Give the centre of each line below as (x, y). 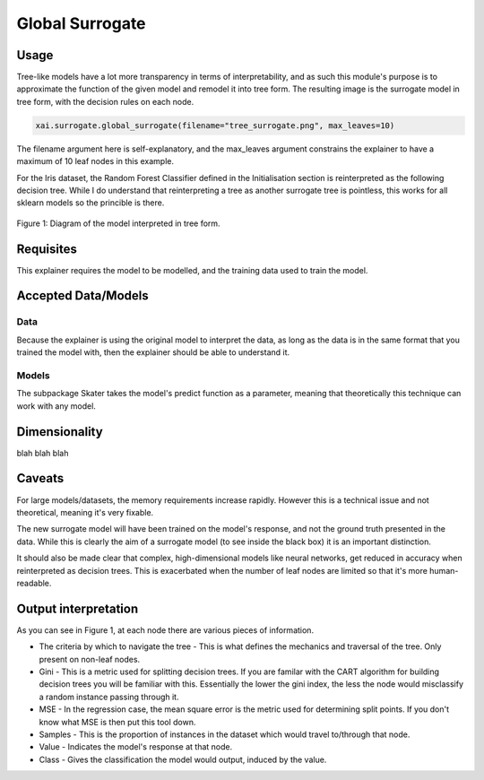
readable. (34, 583)
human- (444, 570)
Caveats (40, 478)
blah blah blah (43, 453)
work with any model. (56, 406)
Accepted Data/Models (82, 296)
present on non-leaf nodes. (90, 659)
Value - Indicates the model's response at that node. (136, 747)
